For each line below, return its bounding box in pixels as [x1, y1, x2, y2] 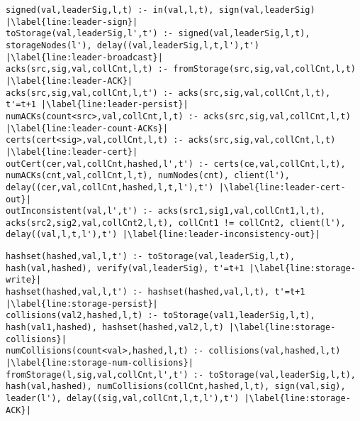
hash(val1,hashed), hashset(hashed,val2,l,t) [6, 322, 224, 333]
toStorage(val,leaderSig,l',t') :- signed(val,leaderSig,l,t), [6, 28, 310, 39]
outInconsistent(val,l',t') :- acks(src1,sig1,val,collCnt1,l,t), [6, 206, 326, 217]
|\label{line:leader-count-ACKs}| [6, 123, 169, 133]
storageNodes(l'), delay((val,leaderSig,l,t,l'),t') [6, 40, 259, 50]
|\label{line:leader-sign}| [6, 16, 138, 27]
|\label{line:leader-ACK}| [6, 75, 133, 86]
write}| [6, 275, 42, 285]
